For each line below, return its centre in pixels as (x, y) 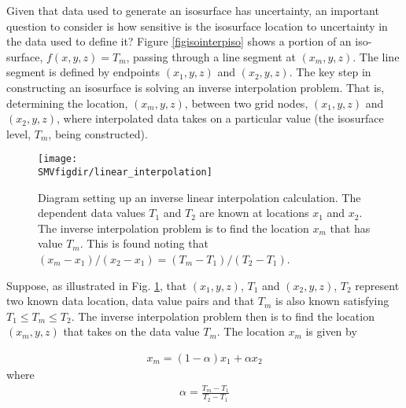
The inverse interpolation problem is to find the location (173, 228)
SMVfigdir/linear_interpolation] (125, 172)
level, (19, 133)
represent (377, 285)
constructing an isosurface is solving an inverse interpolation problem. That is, (196, 87)
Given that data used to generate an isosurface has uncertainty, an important (193, 10)
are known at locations (254, 213)
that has (350, 228)
